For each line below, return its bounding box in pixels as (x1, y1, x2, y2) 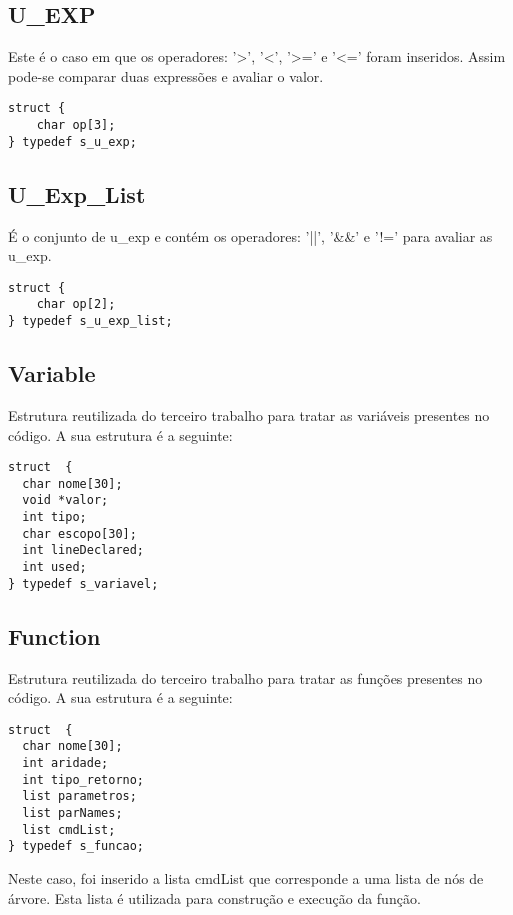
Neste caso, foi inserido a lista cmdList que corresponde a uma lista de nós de (8, 868, 484, 888)
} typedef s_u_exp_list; (8, 314, 173, 329)
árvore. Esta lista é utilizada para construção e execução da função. (8, 887, 421, 908)
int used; (22, 560, 87, 575)
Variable (8, 358, 96, 389)
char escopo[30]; (22, 526, 137, 541)
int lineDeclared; (22, 543, 145, 558)
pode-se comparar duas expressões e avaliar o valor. (8, 65, 324, 86)
